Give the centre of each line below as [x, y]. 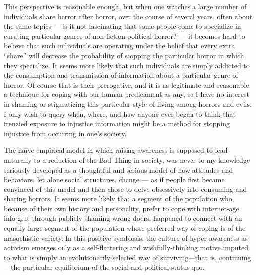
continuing [235, 257]
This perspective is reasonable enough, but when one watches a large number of [125, 6]
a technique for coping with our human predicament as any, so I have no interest [127, 94]
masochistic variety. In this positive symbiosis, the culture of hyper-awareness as [126, 237]
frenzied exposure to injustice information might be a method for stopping [117, 124]
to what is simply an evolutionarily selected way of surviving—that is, [111, 257]
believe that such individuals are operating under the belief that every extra [120, 46]
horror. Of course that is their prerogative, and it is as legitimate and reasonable [127, 84]
